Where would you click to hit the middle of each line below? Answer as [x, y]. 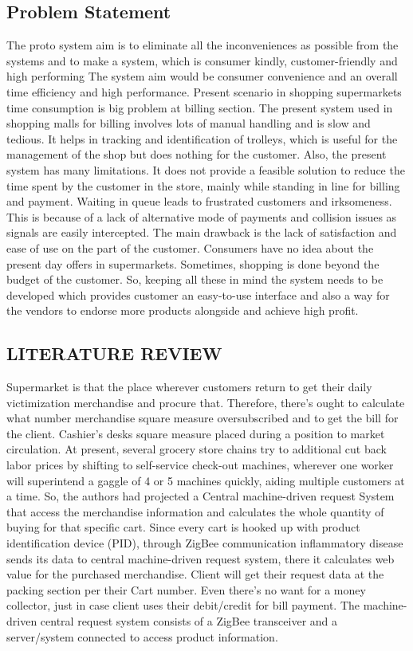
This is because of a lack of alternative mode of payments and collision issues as [202, 216]
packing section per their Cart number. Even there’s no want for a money [186, 589]
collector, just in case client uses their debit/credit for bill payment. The [183, 605]
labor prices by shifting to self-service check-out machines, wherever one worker [200, 465]
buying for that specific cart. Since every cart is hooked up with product [183, 527]
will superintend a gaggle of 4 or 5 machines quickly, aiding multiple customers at [206, 480]
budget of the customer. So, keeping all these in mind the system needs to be [195, 279]
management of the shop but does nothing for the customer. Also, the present [197, 154]
